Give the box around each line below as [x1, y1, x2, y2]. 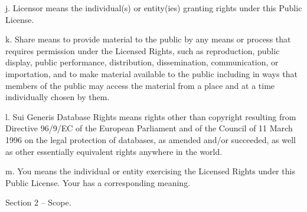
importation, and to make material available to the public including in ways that [5, 67, 298, 79]
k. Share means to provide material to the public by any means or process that [5, 33, 291, 45]
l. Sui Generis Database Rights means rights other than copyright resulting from [5, 110, 296, 122]
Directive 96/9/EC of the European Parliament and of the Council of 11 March [5, 122, 293, 134]
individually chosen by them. [5, 91, 110, 103]
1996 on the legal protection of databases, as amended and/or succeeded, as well [5, 133, 296, 145]
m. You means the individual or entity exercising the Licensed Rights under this [5, 165, 295, 177]
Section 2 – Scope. [5, 196, 71, 208]
